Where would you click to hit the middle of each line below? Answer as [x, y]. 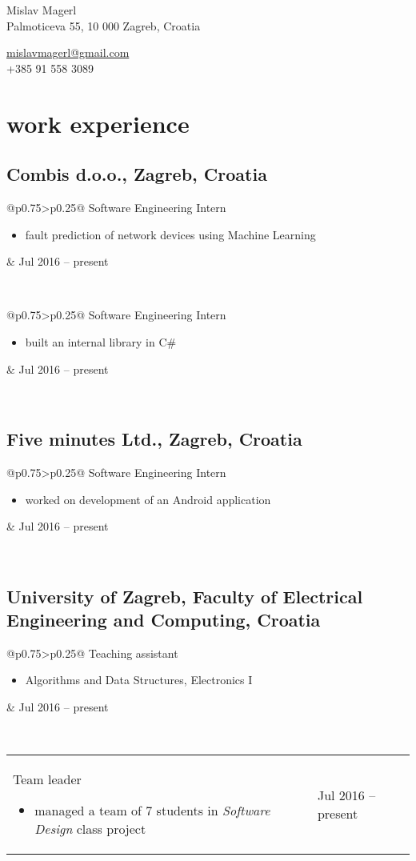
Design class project [90, 829]
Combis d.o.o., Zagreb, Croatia [137, 174]
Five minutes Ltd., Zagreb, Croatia [154, 439]
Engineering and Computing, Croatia [164, 620]
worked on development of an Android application [148, 499]
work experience [98, 123]
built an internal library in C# [101, 341]
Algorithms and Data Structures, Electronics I [139, 680]
